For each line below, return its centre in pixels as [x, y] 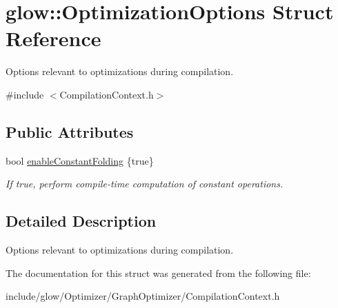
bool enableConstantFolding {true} [80, 160]
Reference [53, 38]
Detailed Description [81, 221]
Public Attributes [70, 131]
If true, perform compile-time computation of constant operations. [145, 184]
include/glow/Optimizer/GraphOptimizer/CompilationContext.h [143, 296]
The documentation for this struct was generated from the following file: [158, 273]
